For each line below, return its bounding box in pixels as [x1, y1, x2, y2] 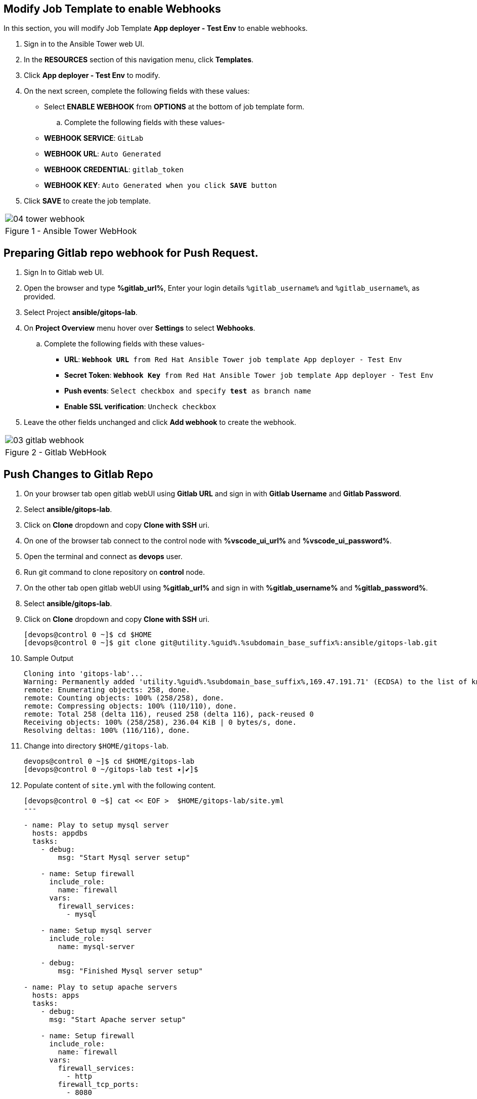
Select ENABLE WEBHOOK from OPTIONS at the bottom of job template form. [44, 102, 305, 111]
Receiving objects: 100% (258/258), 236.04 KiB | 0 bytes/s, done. [24, 718, 297, 727]
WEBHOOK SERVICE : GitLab [44, 134, 144, 143]
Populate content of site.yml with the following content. [24, 781, 216, 790]
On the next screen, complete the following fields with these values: [24, 87, 250, 96]
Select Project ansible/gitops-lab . [24, 308, 138, 317]
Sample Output [24, 654, 74, 663]
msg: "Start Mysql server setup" [58, 853, 190, 862]
